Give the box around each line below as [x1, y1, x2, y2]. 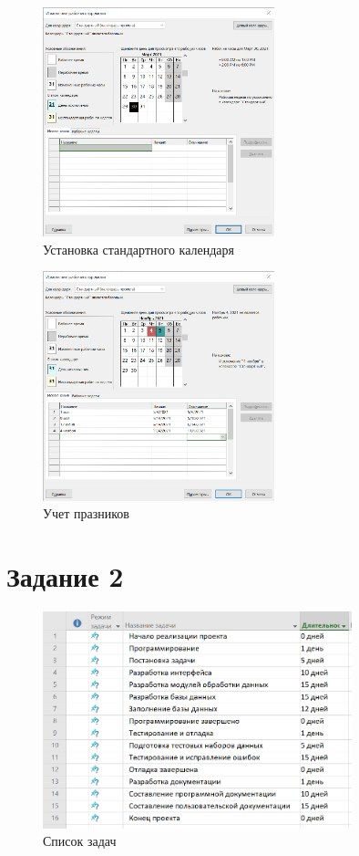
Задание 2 [6, 558, 124, 595]
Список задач [43, 831, 117, 851]
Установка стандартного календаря [43, 239, 234, 258]
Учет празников [43, 504, 129, 523]
